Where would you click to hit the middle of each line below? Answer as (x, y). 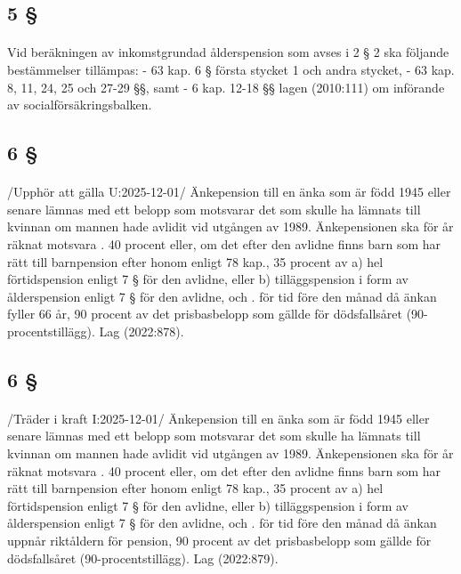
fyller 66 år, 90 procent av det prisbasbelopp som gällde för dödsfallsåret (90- (218, 314)
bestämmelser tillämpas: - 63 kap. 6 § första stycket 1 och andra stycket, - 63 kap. (231, 69)
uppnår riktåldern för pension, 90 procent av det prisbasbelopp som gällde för (219, 540)
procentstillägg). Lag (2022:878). (96, 331)
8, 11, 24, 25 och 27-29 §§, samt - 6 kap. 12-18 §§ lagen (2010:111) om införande (226, 87)
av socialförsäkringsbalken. (80, 105)
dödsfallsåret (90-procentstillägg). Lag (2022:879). (143, 558)
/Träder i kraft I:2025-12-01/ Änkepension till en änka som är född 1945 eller (218, 418)
